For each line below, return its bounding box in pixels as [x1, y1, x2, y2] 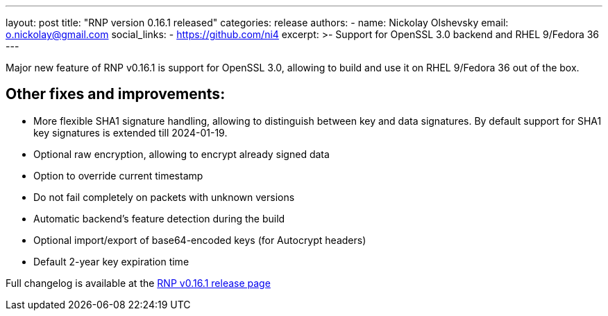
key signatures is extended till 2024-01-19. [33, 126, 228, 139]
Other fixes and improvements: [6, 85, 226, 103]
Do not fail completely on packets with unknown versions [33, 191, 295, 203]
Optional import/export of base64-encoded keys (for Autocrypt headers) [33, 234, 366, 246]
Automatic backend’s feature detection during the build [33, 212, 285, 225]
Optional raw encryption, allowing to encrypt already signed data [33, 148, 330, 160]
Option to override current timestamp [33, 169, 203, 182]
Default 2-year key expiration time [33, 255, 189, 267]
